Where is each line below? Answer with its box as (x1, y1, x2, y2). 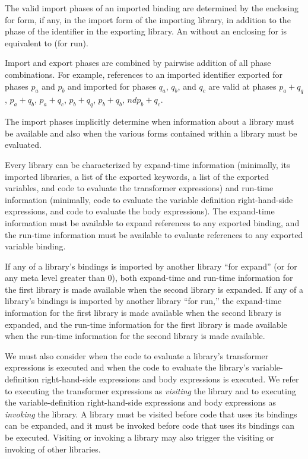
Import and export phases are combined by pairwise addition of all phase (5, 56, 271, 69)
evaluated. (5, 138, 42, 151)
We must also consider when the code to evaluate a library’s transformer (5, 349, 269, 362)
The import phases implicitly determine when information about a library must (5, 115, 294, 128)
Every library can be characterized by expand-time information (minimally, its (5, 158, 290, 170)
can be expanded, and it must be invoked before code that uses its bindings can (5, 419, 295, 432)
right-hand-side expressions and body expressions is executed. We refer (42, 373, 299, 385)
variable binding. (5, 240, 66, 252)
